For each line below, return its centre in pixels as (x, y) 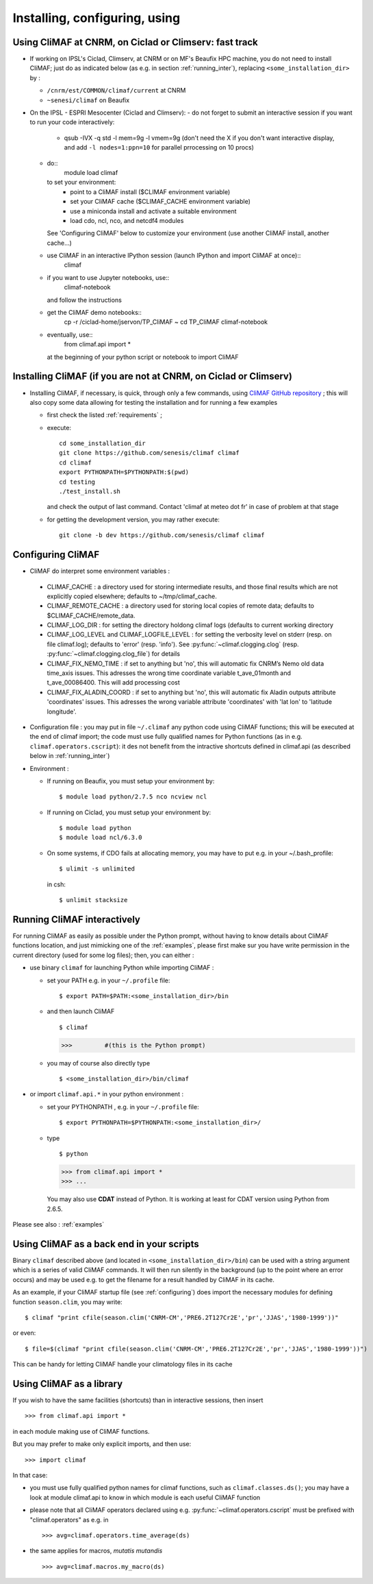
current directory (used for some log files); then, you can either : (103, 955)
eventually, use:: (70, 334)
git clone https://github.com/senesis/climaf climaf (149, 453)
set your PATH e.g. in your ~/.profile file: (108, 980)
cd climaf (75, 462)
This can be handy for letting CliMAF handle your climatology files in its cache (123, 1364)
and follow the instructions (85, 300)
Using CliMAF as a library (68, 1383)
